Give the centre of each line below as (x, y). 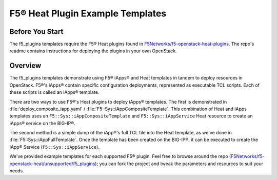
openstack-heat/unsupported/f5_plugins (52, 164)
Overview (25, 66)
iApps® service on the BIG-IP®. (42, 123)
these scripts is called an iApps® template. (54, 92)
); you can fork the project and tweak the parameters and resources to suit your (179, 164)
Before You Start (36, 32)
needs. (17, 171)
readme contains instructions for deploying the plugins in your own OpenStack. (93, 51)
